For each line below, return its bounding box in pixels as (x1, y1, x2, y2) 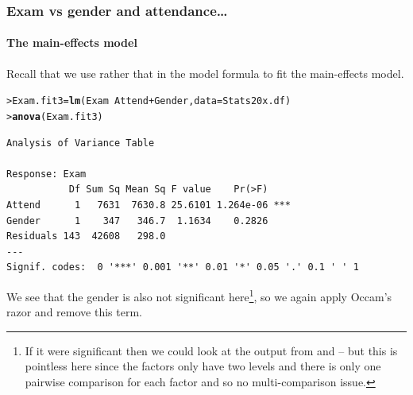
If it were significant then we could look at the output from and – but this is (25, 342, 398, 358)
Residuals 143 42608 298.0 (6, 230, 166, 242)
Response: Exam (6, 168, 87, 180)
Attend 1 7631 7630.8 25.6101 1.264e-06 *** (6, 199, 291, 211)
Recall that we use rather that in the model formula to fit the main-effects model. (6, 64, 404, 81)
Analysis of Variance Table (6, 137, 155, 149)
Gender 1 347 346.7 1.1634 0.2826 (6, 215, 268, 227)
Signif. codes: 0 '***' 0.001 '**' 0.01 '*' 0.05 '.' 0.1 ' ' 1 (6, 261, 359, 273)
